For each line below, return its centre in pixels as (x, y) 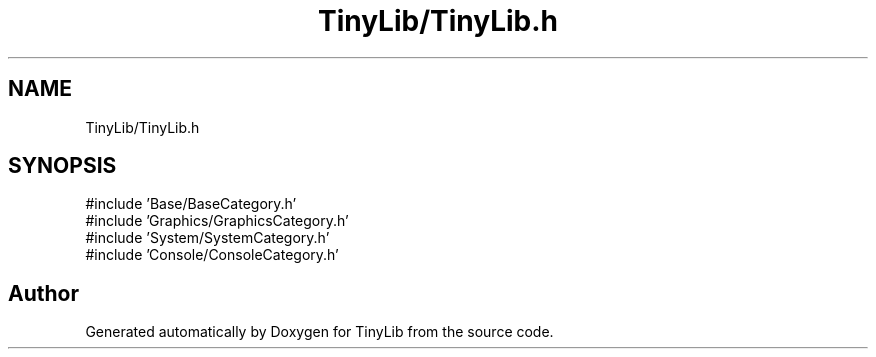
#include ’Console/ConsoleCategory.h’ (212, 255)
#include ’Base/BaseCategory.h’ (191, 204)
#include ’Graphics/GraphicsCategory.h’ (217, 221)
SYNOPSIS (62, 166)
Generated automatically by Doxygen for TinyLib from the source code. (319, 332)
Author (43, 293)
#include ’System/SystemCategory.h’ (207, 238)
